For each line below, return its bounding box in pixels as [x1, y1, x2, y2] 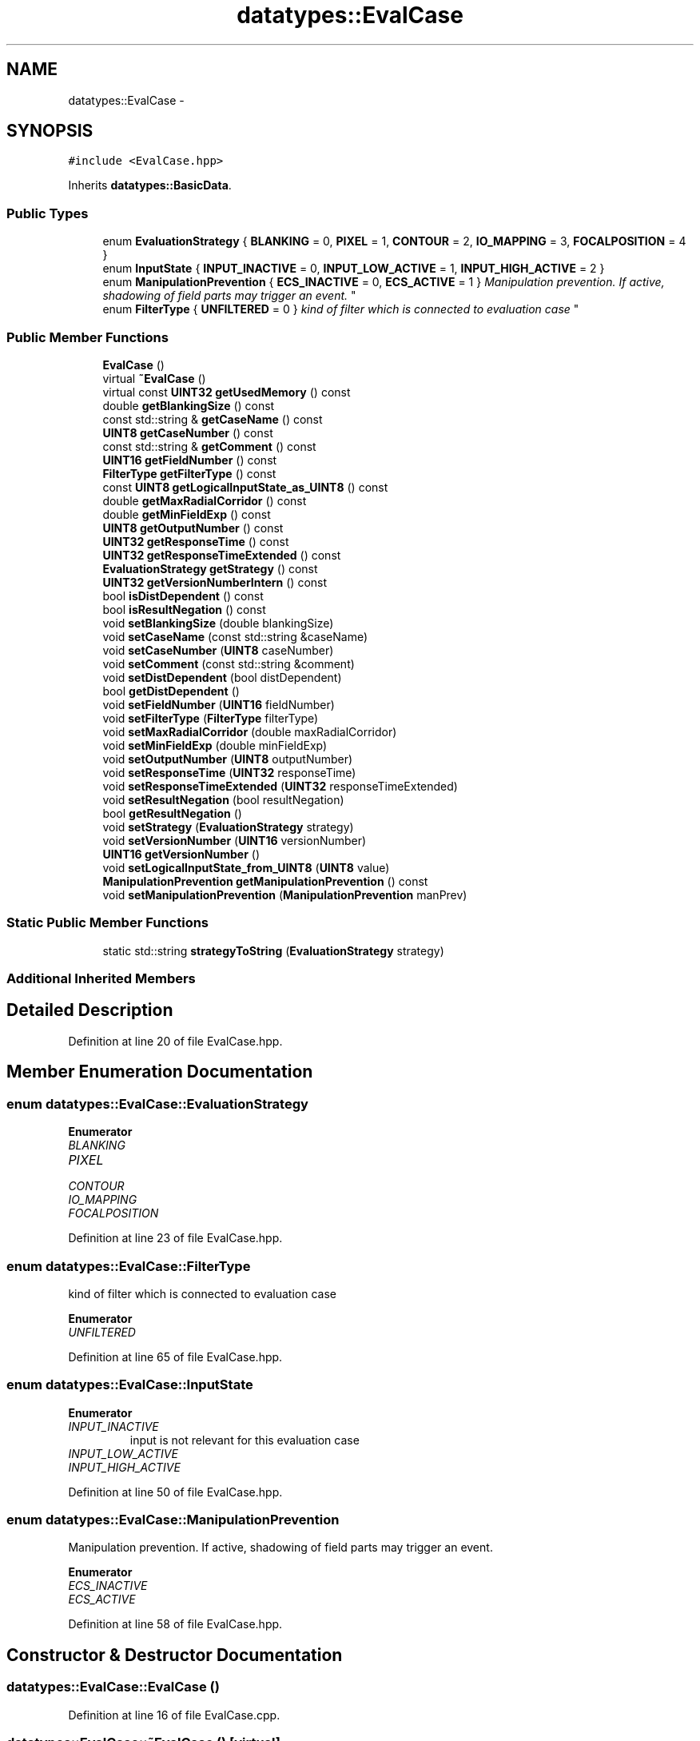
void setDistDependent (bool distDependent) [102, 670, 342, 684]
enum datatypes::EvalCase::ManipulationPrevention [6, 1512, 340, 1528]
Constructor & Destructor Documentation [6, 1644, 343, 1665]
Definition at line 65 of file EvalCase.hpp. [68, 1349, 283, 1364]
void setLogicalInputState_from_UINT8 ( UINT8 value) [102, 860, 390, 874]
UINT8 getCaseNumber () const [102, 425, 273, 440]
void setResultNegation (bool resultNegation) [102, 792, 344, 807]
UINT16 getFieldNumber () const [102, 452, 277, 467]
